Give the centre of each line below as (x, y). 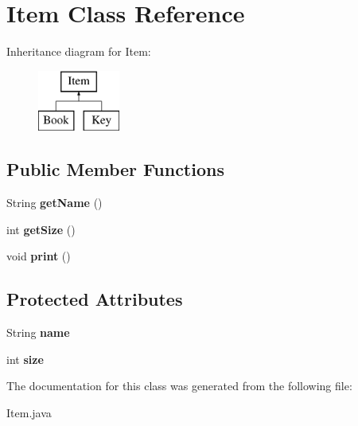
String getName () (54, 203)
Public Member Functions (115, 169)
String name (38, 332)
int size (25, 359)
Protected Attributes (95, 299)
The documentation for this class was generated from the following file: (179, 386)
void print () (39, 256)
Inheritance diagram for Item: (79, 51)
